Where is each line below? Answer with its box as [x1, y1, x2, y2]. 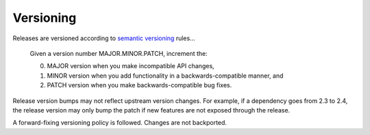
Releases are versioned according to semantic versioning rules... [12, 34, 195, 42]
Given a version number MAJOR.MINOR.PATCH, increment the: [29, 49, 208, 57]
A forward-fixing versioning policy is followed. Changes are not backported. [12, 119, 227, 127]
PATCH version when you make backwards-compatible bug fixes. [47, 81, 232, 89]
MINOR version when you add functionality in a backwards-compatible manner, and [47, 72, 284, 80]
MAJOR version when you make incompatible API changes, [47, 62, 215, 70]
